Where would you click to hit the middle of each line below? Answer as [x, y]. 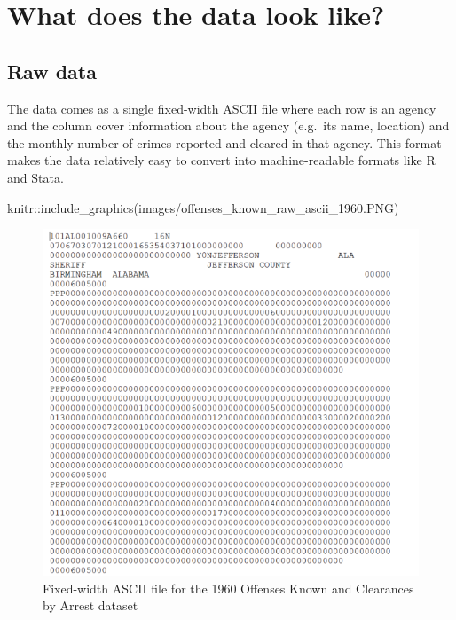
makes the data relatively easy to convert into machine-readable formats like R [221, 160]
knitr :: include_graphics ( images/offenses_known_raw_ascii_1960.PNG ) [203, 207]
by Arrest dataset [90, 605]
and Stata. [35, 177]
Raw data [52, 71]
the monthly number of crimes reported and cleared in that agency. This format [224, 142]
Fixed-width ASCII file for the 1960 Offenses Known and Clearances [228, 588]
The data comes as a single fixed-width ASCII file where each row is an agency [222, 108]
